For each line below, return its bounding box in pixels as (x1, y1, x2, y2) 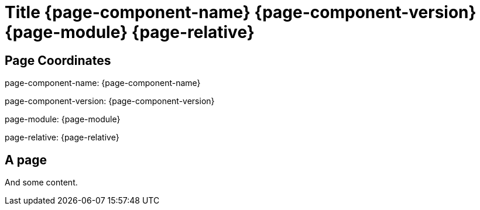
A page (5, 152, 47, 167)
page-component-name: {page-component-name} (5, 78, 201, 88)
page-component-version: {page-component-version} (5, 96, 215, 106)
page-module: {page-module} (5, 114, 121, 125)
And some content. (5, 177, 78, 188)
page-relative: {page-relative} (5, 132, 119, 143)
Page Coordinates (5, 53, 111, 68)
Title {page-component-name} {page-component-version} (5, 2, 476, 22)
